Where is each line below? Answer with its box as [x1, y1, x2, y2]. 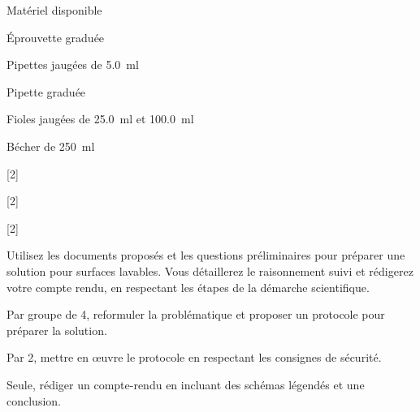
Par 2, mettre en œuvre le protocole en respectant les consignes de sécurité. [6, 349, 382, 366]
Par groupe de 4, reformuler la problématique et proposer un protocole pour [6, 306, 385, 323]
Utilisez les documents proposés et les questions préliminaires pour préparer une [6, 247, 405, 264]
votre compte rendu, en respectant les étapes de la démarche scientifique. [6, 278, 370, 295]
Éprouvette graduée [6, 28, 105, 45]
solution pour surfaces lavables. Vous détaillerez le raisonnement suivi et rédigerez [6, 262, 414, 279]
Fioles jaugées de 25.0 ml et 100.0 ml [6, 110, 194, 127]
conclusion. [6, 392, 61, 409]
